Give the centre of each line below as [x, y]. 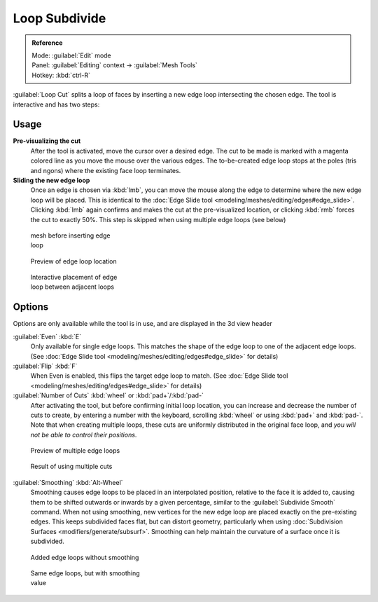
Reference [47, 43]
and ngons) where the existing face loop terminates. [106, 170]
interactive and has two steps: [56, 104]
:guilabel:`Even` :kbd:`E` [47, 336]
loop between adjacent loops [72, 287]
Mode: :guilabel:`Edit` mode [71, 55]
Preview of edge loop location [73, 261]
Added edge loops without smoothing [85, 557]
